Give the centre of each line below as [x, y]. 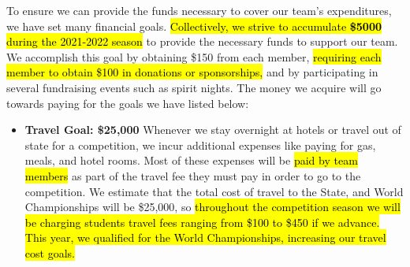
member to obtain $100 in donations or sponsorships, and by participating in [192, 72]
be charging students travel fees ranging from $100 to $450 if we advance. [202, 222]
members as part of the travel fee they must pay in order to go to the [193, 175]
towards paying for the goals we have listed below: [128, 103]
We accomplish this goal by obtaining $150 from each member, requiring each [194, 56]
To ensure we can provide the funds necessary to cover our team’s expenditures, [199, 10]
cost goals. [50, 252]
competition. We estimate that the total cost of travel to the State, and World [214, 191]
